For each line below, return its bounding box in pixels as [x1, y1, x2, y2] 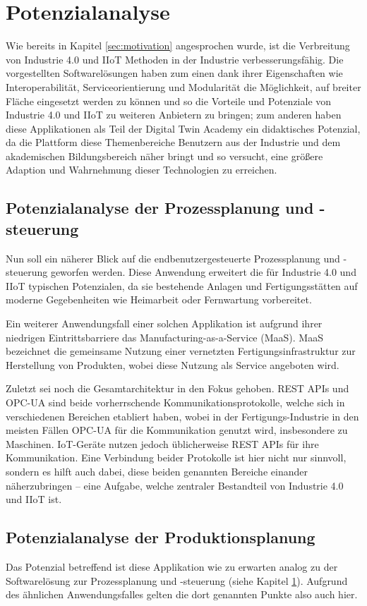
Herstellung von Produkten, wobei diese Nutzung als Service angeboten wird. [6, 357, 339, 372]
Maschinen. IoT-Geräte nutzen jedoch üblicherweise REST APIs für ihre [6, 436, 319, 451]
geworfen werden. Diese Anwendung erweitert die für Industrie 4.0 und [50, 265, 356, 279]
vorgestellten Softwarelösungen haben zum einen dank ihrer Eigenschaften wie [6, 66, 343, 80]
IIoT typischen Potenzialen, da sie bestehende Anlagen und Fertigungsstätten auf [6, 278, 358, 293]
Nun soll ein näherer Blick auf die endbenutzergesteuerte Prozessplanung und [6, 250, 340, 265]
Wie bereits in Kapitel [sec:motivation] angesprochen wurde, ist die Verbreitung [6, 38, 350, 53]
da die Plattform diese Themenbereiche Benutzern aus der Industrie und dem [6, 135, 341, 150]
